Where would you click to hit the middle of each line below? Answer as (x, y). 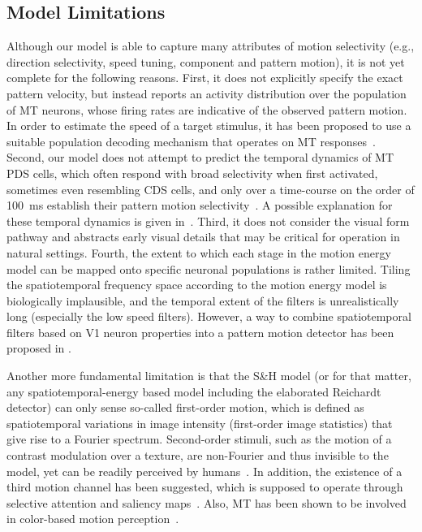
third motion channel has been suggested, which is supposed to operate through (205, 487)
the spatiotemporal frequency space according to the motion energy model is (197, 285)
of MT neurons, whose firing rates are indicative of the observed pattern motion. (207, 109)
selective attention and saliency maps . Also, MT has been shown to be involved (207, 502)
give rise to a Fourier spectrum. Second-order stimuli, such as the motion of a (199, 439)
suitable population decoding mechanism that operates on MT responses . (191, 141)
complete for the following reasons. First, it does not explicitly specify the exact (205, 78)
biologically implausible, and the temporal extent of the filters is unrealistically (203, 300)
